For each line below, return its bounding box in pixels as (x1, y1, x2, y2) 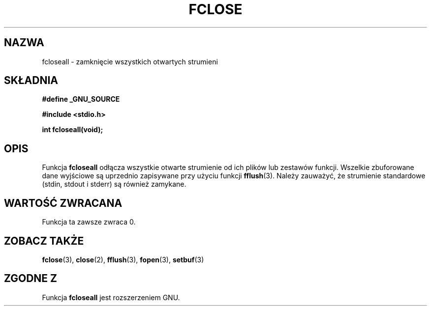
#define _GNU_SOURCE (42, 95, 120, 104)
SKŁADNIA (4, 74, 58, 87)
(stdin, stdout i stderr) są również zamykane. (42, 180, 186, 189)
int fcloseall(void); (42, 125, 103, 134)
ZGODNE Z (4, 272, 58, 285)
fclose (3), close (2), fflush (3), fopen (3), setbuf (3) (42, 255, 204, 264)
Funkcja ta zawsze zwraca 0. (42, 218, 136, 226)
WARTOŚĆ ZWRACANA (4, 197, 123, 209)
